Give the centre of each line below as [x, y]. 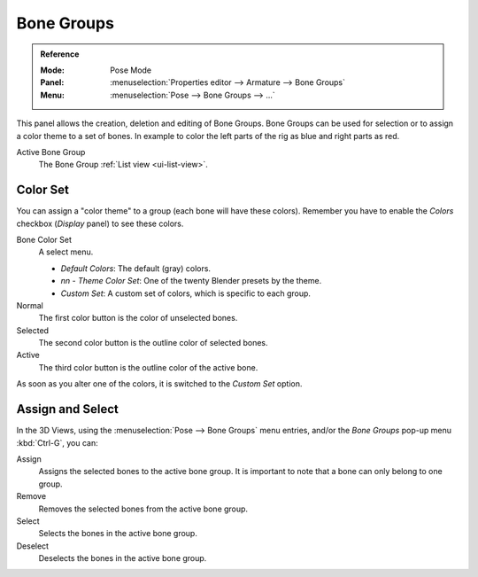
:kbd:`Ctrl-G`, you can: [57, 442]
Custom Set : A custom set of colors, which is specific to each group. [186, 293]
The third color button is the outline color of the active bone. [148, 367]
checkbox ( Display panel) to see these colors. [100, 223]
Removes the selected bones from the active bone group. [143, 509]
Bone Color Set [44, 239]
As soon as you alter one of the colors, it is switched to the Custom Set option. [159, 384]
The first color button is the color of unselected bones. [138, 318]
